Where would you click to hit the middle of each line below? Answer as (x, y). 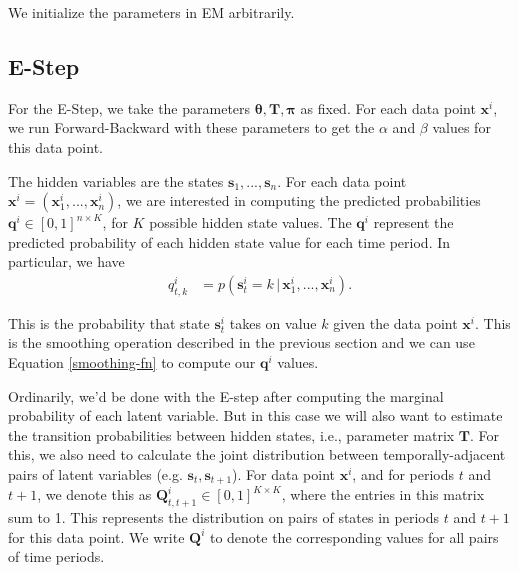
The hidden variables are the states (116, 180)
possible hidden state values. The (250, 222)
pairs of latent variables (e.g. (95, 473)
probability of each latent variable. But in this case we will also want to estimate (255, 415)
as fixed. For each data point (388, 107)
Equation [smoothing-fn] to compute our (132, 361)
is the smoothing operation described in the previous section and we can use (241, 342)
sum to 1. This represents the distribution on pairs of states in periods (224, 517)
